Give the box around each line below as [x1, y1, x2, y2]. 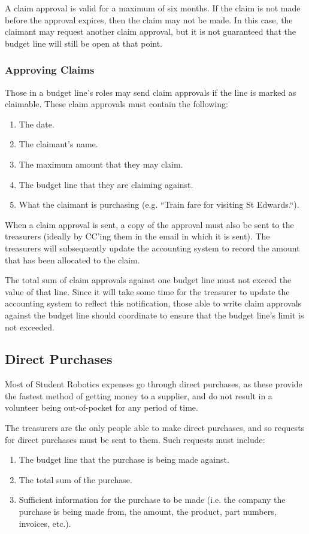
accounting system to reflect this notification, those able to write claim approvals [5, 297, 302, 310]
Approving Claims [5, 62, 95, 77]
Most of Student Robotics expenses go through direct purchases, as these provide [5, 378, 302, 390]
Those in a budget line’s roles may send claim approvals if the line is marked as [5, 86, 296, 98]
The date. [19, 117, 54, 130]
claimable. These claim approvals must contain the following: [5, 98, 228, 110]
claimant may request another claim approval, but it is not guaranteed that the [5, 25, 296, 38]
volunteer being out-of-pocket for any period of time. [5, 401, 198, 414]
